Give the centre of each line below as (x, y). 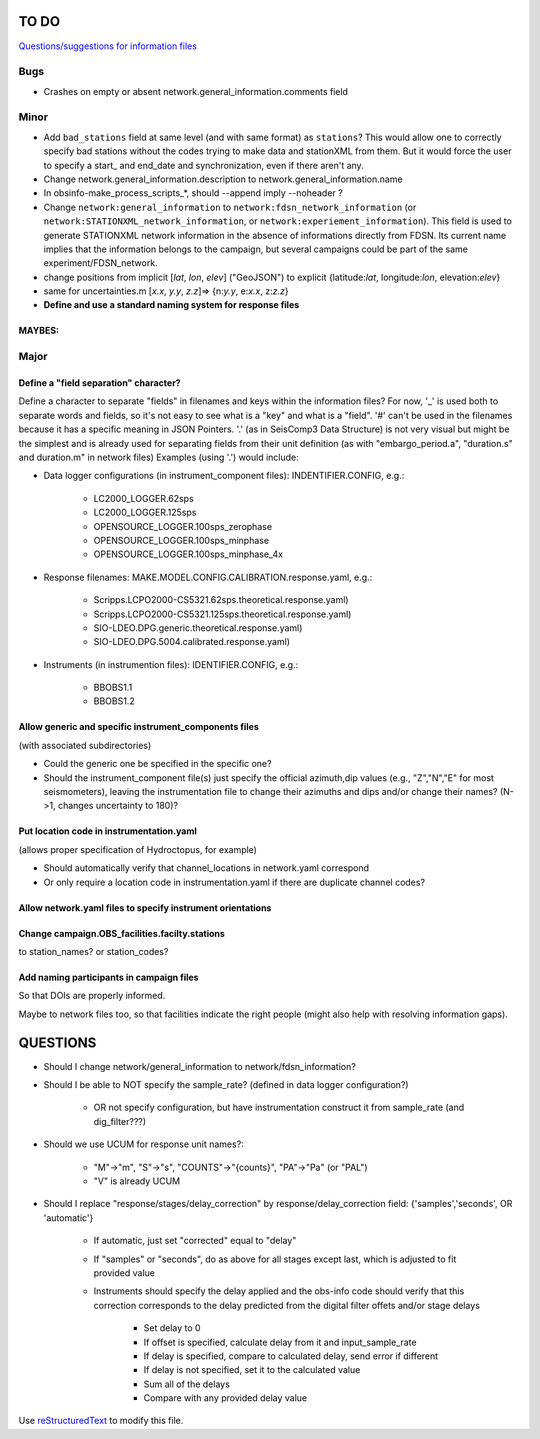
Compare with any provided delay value (225, 1398)
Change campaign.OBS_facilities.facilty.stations (121, 933)
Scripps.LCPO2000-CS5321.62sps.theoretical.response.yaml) (221, 600)
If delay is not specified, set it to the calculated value (252, 1370)
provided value (124, 1272)
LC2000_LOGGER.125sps (145, 512)
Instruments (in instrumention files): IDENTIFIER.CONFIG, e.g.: (171, 664)
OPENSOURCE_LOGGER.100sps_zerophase (183, 526)
